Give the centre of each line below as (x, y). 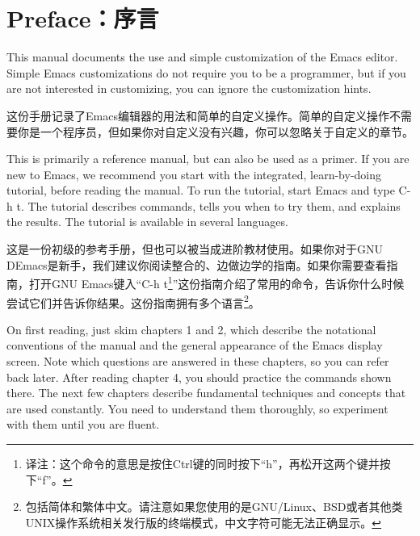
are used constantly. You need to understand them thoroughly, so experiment (197, 408)
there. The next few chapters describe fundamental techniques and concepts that (206, 393)
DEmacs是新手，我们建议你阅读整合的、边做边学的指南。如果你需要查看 (197, 264)
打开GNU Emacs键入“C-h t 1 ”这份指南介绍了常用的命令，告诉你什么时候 (216, 282)
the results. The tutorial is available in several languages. (147, 222)
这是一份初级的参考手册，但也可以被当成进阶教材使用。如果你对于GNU (195, 249)
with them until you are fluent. (83, 424)
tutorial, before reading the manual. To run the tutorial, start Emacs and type (201, 190)
